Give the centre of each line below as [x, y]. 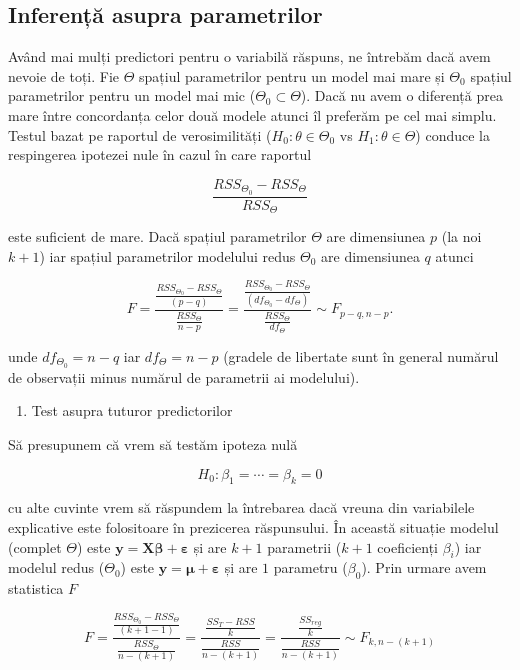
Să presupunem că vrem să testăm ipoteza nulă [153, 443]
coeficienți [407, 546]
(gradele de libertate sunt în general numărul [361, 355]
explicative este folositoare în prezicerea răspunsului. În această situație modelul [253, 526]
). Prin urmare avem [424, 567]
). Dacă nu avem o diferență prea [401, 95]
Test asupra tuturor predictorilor [132, 410]
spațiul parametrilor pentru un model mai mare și [292, 75]
